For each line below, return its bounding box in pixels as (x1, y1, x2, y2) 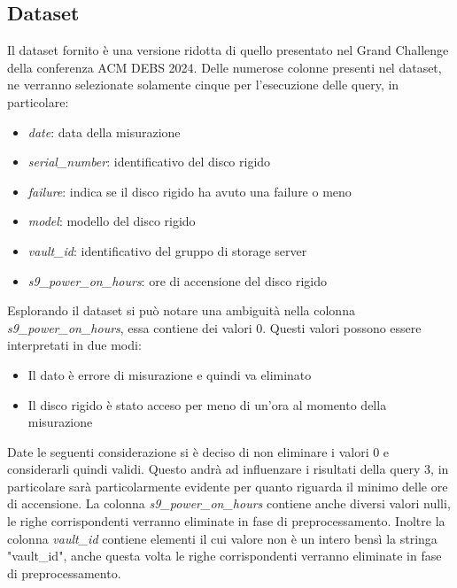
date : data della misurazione (27, 122, 181, 141)
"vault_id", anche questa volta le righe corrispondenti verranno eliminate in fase (7, 546, 442, 565)
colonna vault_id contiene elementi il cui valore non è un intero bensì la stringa (7, 529, 438, 547)
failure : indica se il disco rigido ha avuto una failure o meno (27, 182, 352, 200)
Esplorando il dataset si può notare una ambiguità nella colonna (7, 301, 355, 320)
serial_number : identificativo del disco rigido (27, 152, 271, 171)
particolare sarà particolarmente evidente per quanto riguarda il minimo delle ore (7, 476, 448, 495)
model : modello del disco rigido (27, 212, 196, 230)
